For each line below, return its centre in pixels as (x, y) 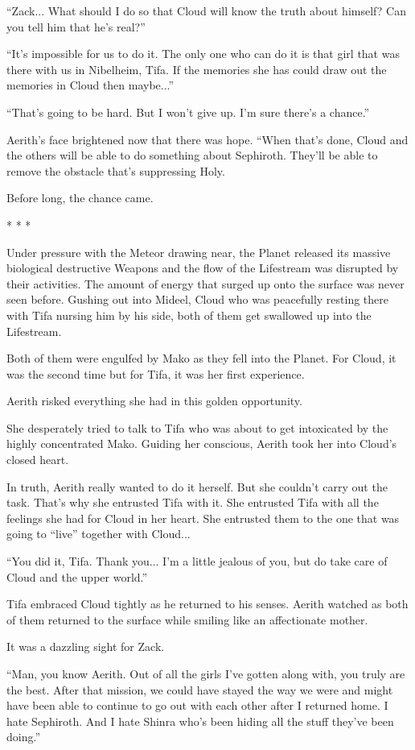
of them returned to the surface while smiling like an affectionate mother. (187, 619)
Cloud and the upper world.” (77, 576)
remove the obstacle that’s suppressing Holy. (116, 170)
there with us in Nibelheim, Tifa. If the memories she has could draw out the (197, 69)
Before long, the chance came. (80, 198)
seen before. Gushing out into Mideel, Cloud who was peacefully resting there (197, 299)
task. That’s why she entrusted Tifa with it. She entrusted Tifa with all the (193, 502)
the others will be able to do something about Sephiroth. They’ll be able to (192, 155)
